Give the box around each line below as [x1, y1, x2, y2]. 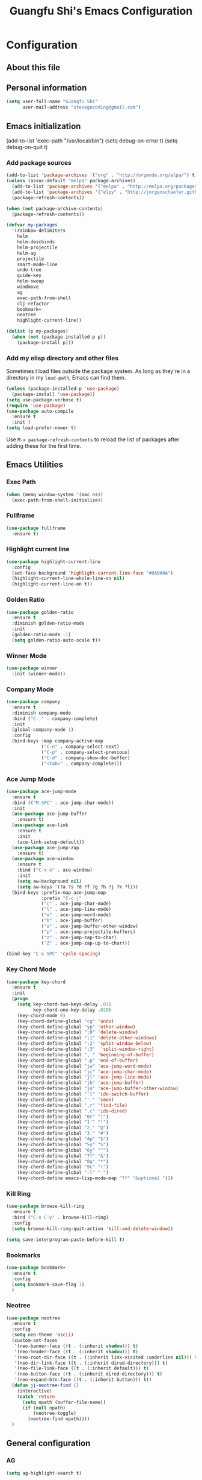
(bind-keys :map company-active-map [11, 738, 103, 744]
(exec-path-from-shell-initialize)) [11, 497, 103, 503]
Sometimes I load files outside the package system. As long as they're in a [6, 368, 191, 375]
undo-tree [17, 267, 42, 273]
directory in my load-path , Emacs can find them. [6, 374, 126, 381]
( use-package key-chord [6, 979, 66, 985]
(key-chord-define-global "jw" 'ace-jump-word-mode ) [17, 1063, 152, 1069]
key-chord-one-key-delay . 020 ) [32, 1007, 112, 1013]
